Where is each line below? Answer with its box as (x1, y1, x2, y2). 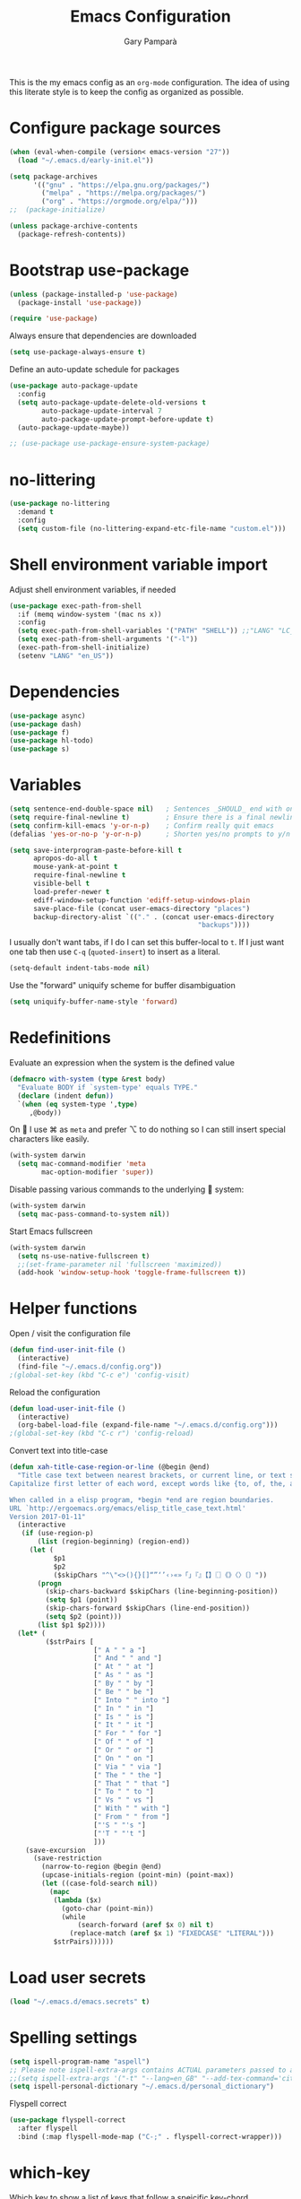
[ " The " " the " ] (93, 1770, 163, 1779)
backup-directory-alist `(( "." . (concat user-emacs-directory (32, 912, 275, 921)
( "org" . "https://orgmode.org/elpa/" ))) (41, 197, 199, 206)
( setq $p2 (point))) (45, 1612, 123, 1621)
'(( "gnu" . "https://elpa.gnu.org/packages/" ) (32, 180, 211, 189)
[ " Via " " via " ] (93, 1762, 163, 1771)
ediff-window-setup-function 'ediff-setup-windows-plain (32, 895, 251, 905)
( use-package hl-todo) (9, 736, 94, 745)
